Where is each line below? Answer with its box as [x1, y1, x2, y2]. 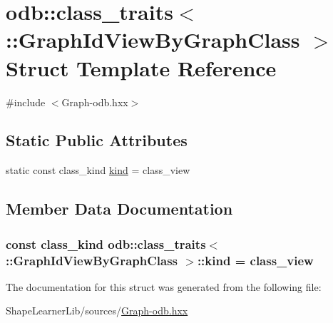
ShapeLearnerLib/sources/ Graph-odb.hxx [6, 303, 188, 318]
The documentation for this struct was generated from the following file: [6, 279, 322, 294]
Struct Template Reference [6, 53, 277, 82]
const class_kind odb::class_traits [6, 235, 206, 252]
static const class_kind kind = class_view [6, 163, 190, 178]
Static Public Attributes [6, 129, 188, 151]
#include [6, 94, 46, 109]
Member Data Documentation [6, 198, 233, 220]
